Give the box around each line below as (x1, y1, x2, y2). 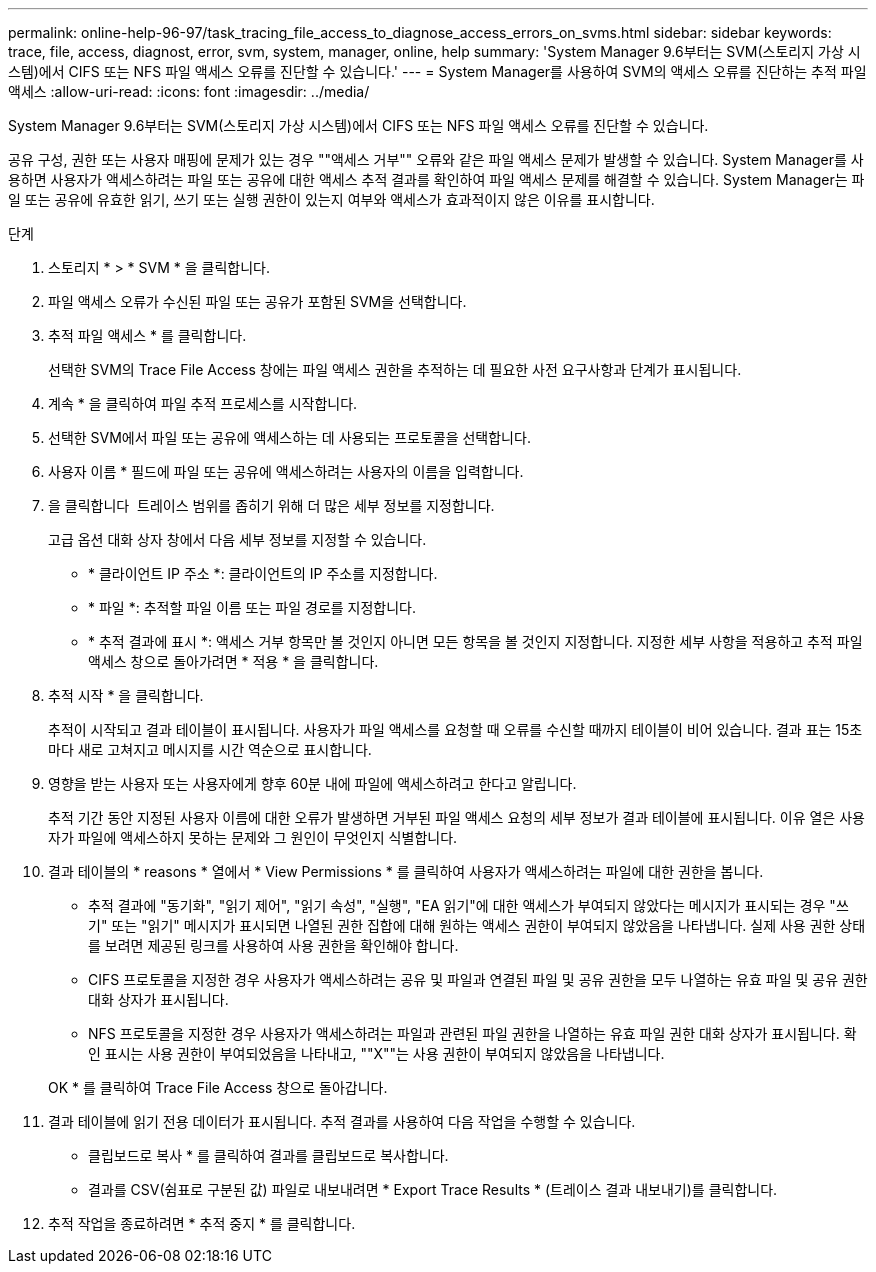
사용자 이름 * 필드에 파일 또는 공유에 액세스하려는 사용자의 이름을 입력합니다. (48, 463, 524, 480)
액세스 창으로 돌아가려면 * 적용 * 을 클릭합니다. (88, 653, 379, 670)
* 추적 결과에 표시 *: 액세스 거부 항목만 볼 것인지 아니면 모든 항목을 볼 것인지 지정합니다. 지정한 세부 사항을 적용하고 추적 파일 (88, 633, 863, 650)
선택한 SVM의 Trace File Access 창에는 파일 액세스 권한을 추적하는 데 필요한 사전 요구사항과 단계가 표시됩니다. (48, 361, 742, 378)
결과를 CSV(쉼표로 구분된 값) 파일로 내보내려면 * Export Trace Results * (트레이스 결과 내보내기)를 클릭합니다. (88, 1181, 778, 1198)
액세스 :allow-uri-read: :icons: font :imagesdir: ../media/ (8, 83, 370, 100)
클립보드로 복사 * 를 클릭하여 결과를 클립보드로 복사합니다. (88, 1147, 449, 1164)
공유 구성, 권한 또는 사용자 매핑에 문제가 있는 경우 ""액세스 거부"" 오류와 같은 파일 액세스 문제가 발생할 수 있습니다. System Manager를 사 (8, 151, 864, 168)
